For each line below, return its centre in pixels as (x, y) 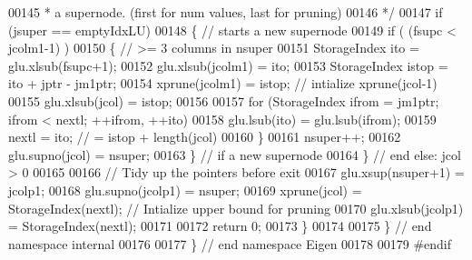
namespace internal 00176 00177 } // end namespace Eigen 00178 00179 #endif (230, 243)
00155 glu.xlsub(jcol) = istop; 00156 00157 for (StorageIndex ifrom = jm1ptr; (224, 100)
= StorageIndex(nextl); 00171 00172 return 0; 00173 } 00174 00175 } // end (220, 226)
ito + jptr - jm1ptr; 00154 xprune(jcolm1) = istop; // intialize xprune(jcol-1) (223, 83)
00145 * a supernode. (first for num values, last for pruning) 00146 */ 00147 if (226, 12)
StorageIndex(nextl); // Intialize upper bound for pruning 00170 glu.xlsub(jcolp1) (236, 208)
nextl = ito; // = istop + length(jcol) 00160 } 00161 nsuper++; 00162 (205, 137)
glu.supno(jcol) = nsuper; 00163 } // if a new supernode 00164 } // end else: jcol (235, 154)
